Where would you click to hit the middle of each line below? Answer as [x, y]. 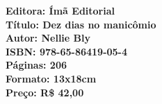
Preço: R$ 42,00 [45, 92]
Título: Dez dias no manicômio [81, 24]
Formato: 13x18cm [51, 78]
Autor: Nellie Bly [48, 38]
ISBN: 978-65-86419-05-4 [67, 51]
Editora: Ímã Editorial [60, 10]
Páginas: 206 [37, 65]
